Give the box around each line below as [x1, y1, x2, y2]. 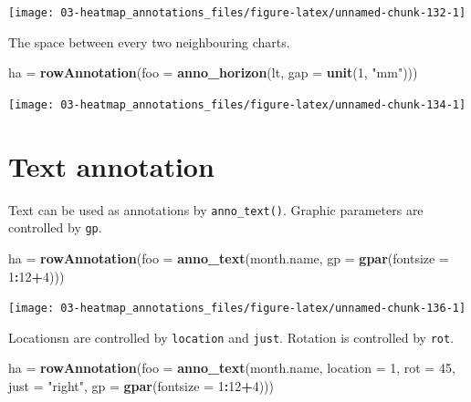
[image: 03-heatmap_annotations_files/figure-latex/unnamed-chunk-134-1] [8, 98, 466, 111]
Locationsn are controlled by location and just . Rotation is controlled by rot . [8, 327, 455, 346]
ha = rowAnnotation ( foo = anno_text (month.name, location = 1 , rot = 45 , [8, 358, 455, 377]
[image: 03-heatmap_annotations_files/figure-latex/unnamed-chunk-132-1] [8, 6, 466, 19]
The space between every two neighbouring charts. [8, 32, 290, 51]
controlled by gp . [8, 218, 102, 237]
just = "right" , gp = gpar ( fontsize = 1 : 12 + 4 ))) [8, 376, 275, 396]
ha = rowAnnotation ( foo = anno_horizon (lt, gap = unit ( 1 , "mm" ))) [8, 63, 418, 82]
